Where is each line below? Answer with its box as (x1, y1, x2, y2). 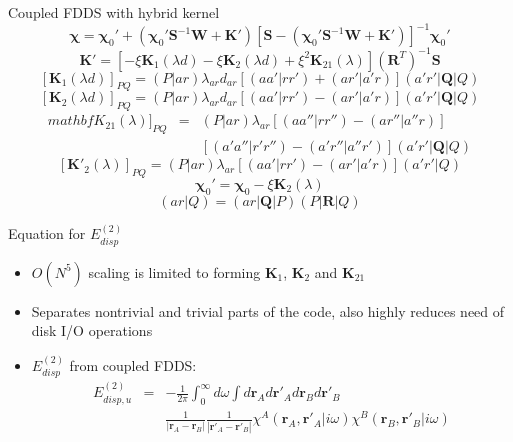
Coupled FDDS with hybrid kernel (8, 2, 220, 22)
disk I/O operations (31, 320, 153, 341)
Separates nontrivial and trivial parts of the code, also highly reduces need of (31, 300, 505, 321)
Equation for (8, 223, 86, 244)
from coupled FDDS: (69, 354, 197, 375)
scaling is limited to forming (88, 261, 261, 282)
